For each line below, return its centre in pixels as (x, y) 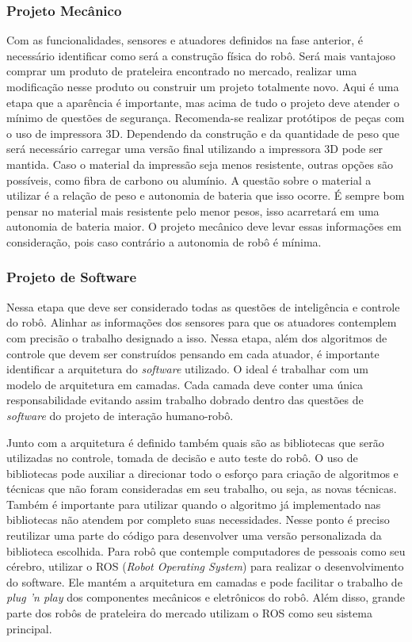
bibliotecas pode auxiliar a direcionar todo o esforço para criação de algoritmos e (202, 473)
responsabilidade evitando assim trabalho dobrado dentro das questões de (185, 400)
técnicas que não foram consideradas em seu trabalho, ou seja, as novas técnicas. (202, 489)
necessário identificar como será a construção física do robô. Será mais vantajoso (201, 55)
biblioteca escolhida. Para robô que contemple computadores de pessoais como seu (206, 550)
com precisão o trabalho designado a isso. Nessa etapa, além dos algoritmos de (197, 337)
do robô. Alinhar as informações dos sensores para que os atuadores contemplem (202, 322)
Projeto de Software (72, 277)
